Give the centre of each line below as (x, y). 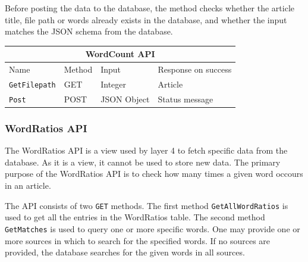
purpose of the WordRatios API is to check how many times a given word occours (154, 174)
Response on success (195, 69)
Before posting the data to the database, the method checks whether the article (150, 8)
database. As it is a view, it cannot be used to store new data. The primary (143, 162)
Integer (114, 84)
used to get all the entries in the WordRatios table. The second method (135, 217)
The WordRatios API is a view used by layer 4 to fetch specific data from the (146, 150)
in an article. (28, 185)
